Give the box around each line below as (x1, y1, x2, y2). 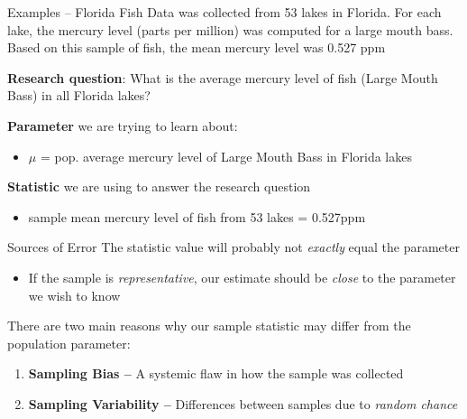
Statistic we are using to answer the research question (7, 177, 311, 196)
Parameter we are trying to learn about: (7, 116, 238, 135)
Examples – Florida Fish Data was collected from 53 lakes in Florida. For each (7, 3, 442, 21)
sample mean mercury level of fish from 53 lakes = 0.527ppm (28, 207, 366, 226)
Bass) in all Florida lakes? (7, 86, 151, 105)
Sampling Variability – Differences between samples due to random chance (28, 394, 458, 413)
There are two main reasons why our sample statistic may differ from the (7, 316, 411, 335)
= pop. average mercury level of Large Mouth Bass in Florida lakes (40, 146, 412, 165)
